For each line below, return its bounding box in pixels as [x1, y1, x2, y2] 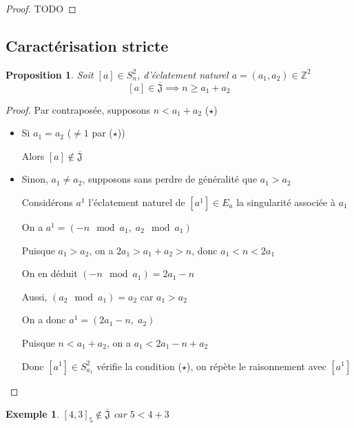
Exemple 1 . [6, 407, 59, 421]
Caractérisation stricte [6, 34, 169, 56]
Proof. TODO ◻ [6, 1, 76, 15]
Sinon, [21, 172, 48, 186]
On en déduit [21, 266, 78, 281]
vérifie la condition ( [96, 358, 182, 373]
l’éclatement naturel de [88, 194, 185, 209]
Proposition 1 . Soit [6, 67, 94, 81]
